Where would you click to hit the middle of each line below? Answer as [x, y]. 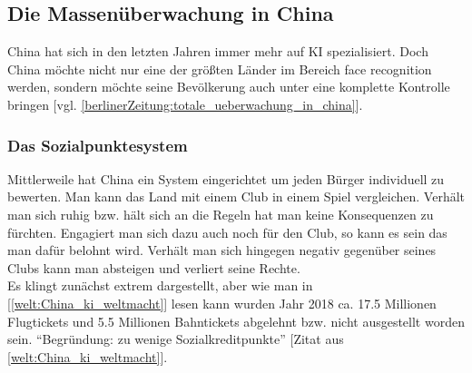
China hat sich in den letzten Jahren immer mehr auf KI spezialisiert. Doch [218, 51]
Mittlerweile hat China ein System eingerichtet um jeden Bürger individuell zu [226, 178]
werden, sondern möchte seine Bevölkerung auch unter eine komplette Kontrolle [229, 87]
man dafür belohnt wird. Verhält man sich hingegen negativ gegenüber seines [222, 250]
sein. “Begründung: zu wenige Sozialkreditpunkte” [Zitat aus [176, 339]
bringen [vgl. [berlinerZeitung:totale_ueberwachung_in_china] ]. [185, 104]
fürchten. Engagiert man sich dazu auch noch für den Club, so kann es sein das [227, 232]
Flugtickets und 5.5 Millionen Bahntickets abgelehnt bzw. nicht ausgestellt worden [236, 321]
